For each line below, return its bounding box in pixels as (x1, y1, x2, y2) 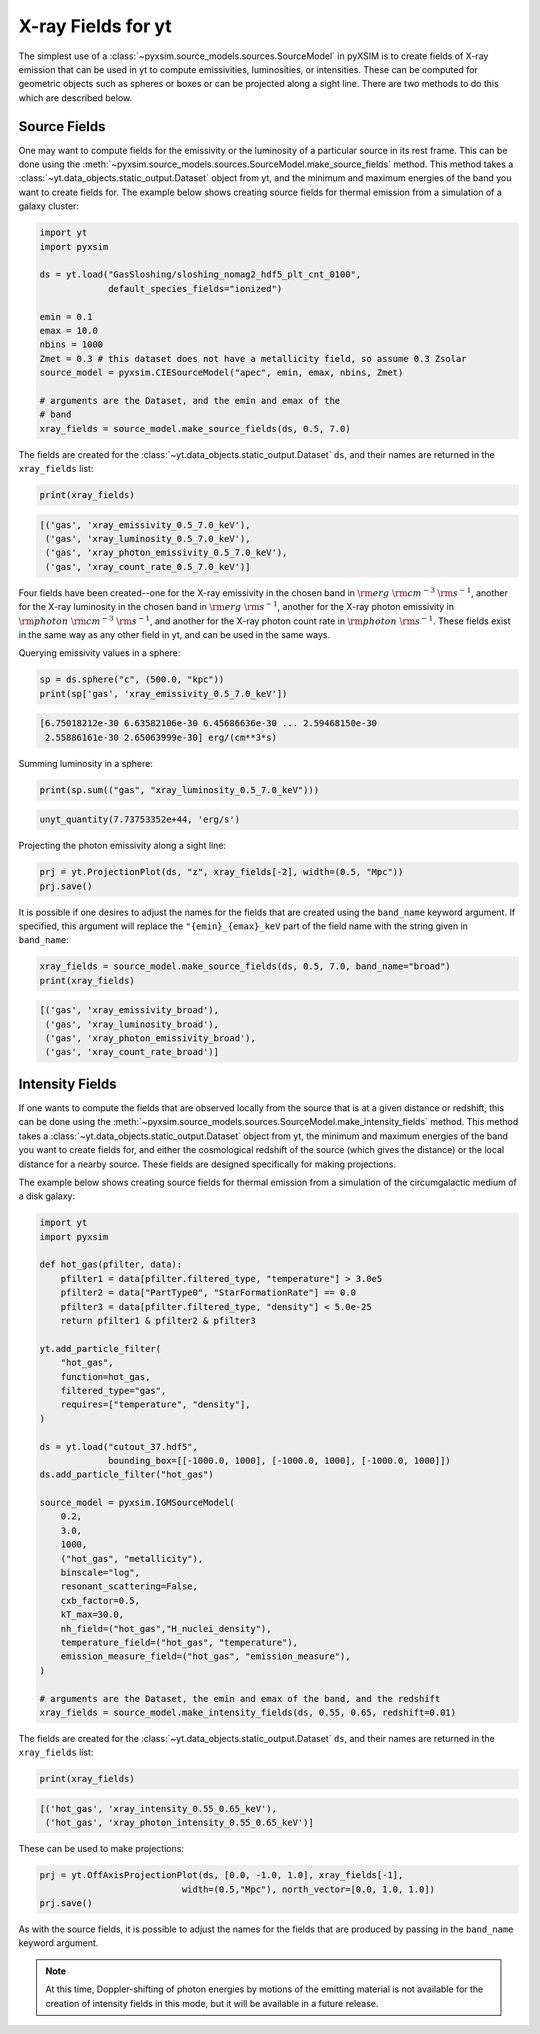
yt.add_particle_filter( (39, 1343, 162, 1354)
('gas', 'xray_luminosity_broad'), (45, 1018, 220, 1030)
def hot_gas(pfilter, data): (39, 1259, 183, 1270)
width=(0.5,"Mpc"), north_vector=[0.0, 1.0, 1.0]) (181, 1883, 435, 1895)
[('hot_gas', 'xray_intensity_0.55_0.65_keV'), (39, 1803, 277, 1814)
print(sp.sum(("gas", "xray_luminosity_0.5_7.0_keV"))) (39, 784, 320, 795)
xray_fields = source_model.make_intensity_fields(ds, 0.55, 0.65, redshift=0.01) (39, 1706, 457, 1718)
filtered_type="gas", (60, 1385, 167, 1396)
